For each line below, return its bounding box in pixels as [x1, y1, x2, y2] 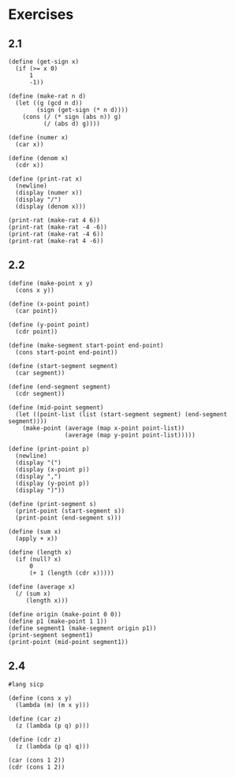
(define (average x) [8, 583, 76, 590]
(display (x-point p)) [15, 465, 90, 474]
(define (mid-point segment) [8, 404, 104, 411]
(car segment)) [15, 369, 65, 377]
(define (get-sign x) [8, 58, 80, 65]
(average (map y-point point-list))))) [64, 431, 196, 439]
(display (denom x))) [15, 203, 87, 210]
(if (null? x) [15, 555, 62, 563]
